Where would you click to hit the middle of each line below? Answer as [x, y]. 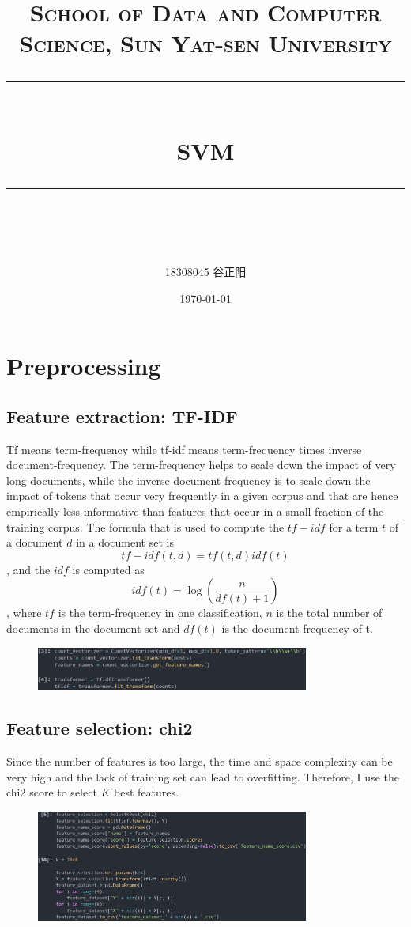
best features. [146, 792]
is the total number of [329, 613]
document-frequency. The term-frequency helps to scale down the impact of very [201, 465]
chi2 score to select [52, 792]
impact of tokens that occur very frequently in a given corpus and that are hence [202, 496]
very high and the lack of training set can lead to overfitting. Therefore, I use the [203, 776]
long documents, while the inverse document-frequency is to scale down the [189, 480]
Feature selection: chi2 [100, 728]
